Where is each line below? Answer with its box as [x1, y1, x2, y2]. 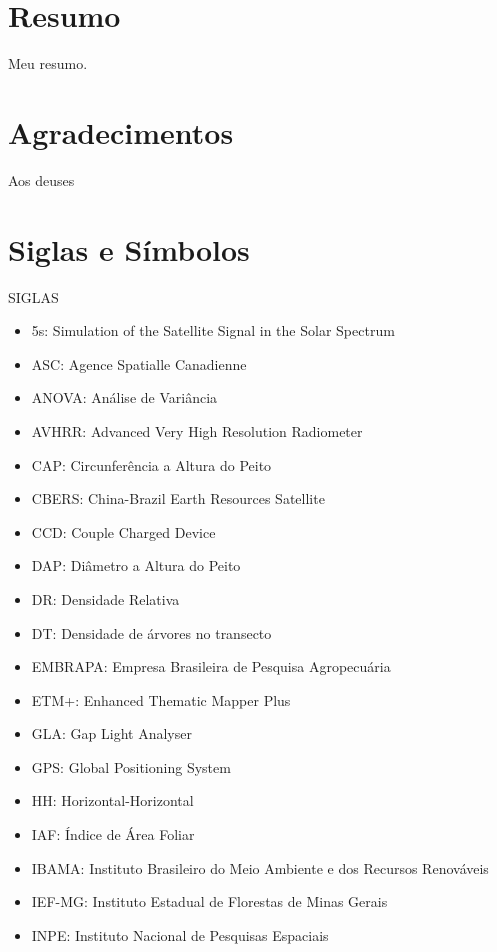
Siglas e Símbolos [8, 228, 250, 269]
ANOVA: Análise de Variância [31, 387, 218, 408]
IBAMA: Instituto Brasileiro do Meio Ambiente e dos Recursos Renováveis [31, 857, 489, 878]
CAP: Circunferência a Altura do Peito [31, 454, 272, 475]
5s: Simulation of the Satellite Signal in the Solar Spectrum [31, 320, 395, 341]
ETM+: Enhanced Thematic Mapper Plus [31, 689, 291, 710]
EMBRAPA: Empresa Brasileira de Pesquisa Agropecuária [31, 656, 391, 677]
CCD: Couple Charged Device [31, 521, 216, 542]
